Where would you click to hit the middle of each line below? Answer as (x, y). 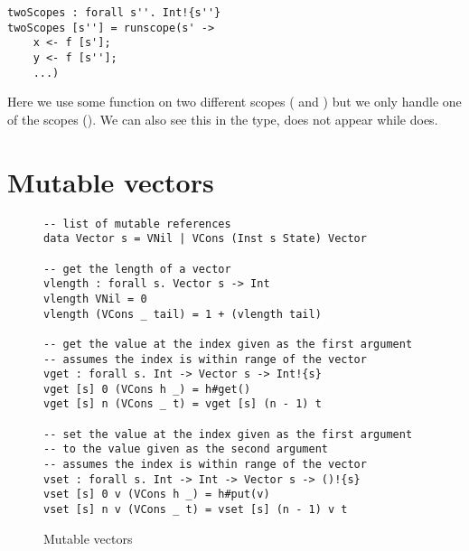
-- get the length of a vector (137, 269)
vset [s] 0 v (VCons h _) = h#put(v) (157, 495)
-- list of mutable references (137, 224)
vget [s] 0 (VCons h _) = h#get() (147, 389)
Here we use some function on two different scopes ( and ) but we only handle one (234, 102)
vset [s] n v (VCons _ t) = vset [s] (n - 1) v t (196, 510)
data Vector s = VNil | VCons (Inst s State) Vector (205, 239)
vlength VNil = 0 (95, 299)
